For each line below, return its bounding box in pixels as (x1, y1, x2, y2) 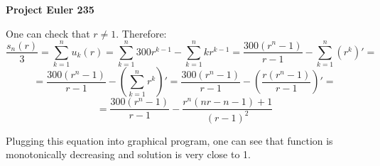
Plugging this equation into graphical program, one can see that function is (6, 133, 333, 148)
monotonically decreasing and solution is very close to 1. (6, 147, 251, 162)
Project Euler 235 (6, 2, 94, 16)
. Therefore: (116, 26, 167, 40)
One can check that (6, 26, 90, 40)
